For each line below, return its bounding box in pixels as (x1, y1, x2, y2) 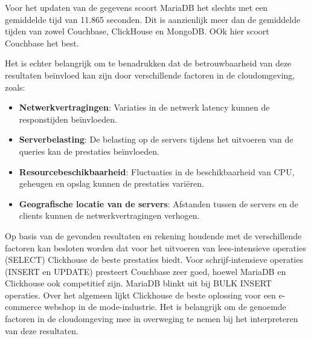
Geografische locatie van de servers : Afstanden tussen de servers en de (19, 197, 298, 210)
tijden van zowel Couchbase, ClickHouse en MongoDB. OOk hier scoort (5, 25, 269, 37)
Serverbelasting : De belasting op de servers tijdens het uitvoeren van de (19, 133, 293, 146)
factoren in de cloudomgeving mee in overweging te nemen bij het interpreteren (5, 312, 298, 325)
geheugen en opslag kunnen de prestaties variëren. (19, 177, 204, 190)
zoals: (5, 80, 25, 93)
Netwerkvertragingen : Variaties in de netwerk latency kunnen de (19, 101, 270, 114)
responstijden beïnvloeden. (19, 112, 117, 125)
